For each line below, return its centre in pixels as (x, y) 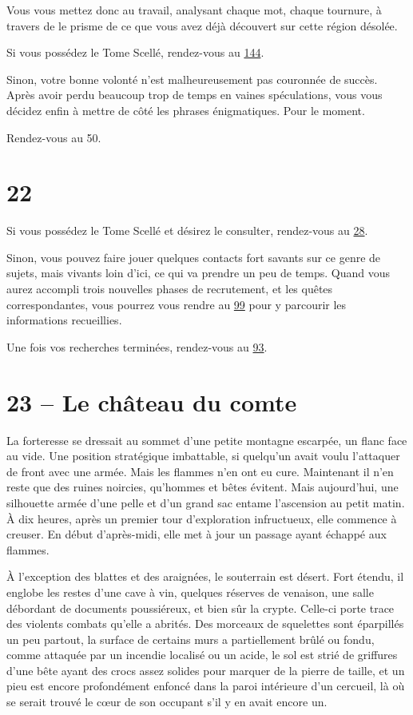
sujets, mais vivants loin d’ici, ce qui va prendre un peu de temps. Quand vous (199, 273)
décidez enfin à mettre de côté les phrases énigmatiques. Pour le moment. (186, 110)
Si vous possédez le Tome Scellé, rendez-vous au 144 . (135, 52)
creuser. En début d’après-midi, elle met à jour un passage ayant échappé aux (197, 534)
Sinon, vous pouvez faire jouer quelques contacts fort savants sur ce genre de (194, 257)
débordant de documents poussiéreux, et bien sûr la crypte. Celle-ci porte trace (201, 608)
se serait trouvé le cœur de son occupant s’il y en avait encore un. (167, 702)
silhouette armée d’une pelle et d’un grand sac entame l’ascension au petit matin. (206, 502)
